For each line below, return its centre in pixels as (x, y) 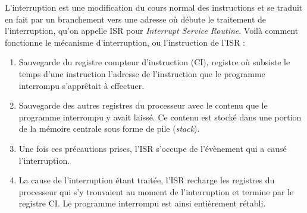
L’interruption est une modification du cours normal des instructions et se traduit (154, 7)
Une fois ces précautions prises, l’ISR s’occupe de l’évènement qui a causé (153, 148)
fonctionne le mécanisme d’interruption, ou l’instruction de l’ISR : (125, 42)
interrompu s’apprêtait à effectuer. (82, 85)
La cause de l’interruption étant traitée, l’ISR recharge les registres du (147, 180)
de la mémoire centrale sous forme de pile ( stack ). (109, 128)
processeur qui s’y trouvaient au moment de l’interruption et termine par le (156, 191)
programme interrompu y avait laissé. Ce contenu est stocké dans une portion (160, 117)
